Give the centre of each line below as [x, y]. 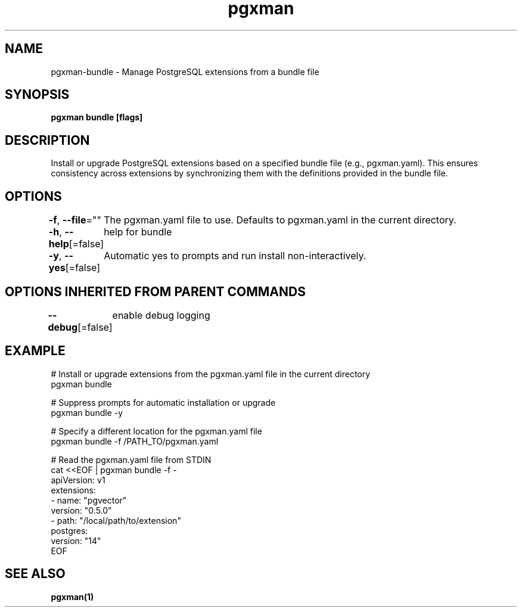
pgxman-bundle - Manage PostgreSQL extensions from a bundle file [185, 72]
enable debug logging [161, 315]
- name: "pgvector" [89, 500]
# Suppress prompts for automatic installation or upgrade [163, 402]
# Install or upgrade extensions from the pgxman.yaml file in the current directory [211, 374]
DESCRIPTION [47, 140]
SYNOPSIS [37, 95]
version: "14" [76, 540]
